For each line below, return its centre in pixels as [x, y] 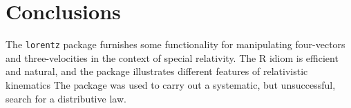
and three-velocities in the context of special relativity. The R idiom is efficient [172, 57]
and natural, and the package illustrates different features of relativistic [157, 71]
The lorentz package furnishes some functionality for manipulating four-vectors [175, 44]
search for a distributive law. [66, 98]
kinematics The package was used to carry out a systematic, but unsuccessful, [171, 84]
